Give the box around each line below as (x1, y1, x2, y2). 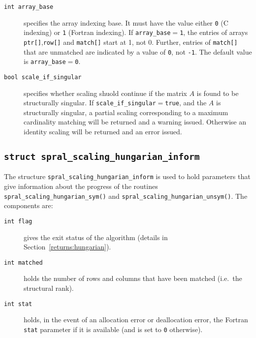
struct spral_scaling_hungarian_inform (4, 152, 200, 162)
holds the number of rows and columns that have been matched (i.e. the (24, 273, 242, 283)
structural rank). (24, 283, 74, 293)
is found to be (196, 88, 239, 98)
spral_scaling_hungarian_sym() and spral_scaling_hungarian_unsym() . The (4, 190, 248, 201)
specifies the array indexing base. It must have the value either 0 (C (24, 17, 228, 28)
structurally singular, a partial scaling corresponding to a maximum (24, 107, 228, 117)
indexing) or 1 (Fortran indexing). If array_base (24, 27, 171, 37)
